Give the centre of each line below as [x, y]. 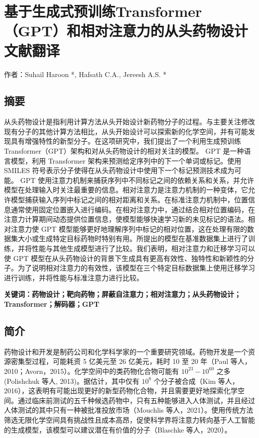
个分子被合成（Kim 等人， [196, 381]
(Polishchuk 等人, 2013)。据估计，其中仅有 [72, 381]
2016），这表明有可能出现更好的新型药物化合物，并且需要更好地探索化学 [121, 391]
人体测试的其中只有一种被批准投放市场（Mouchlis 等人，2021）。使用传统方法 [129, 410]
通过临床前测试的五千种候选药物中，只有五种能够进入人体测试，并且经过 [136, 400]
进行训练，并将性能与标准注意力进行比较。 [74, 277]
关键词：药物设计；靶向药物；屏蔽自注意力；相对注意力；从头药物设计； [123, 294]
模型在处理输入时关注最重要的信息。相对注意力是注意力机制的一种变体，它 [126, 190]
